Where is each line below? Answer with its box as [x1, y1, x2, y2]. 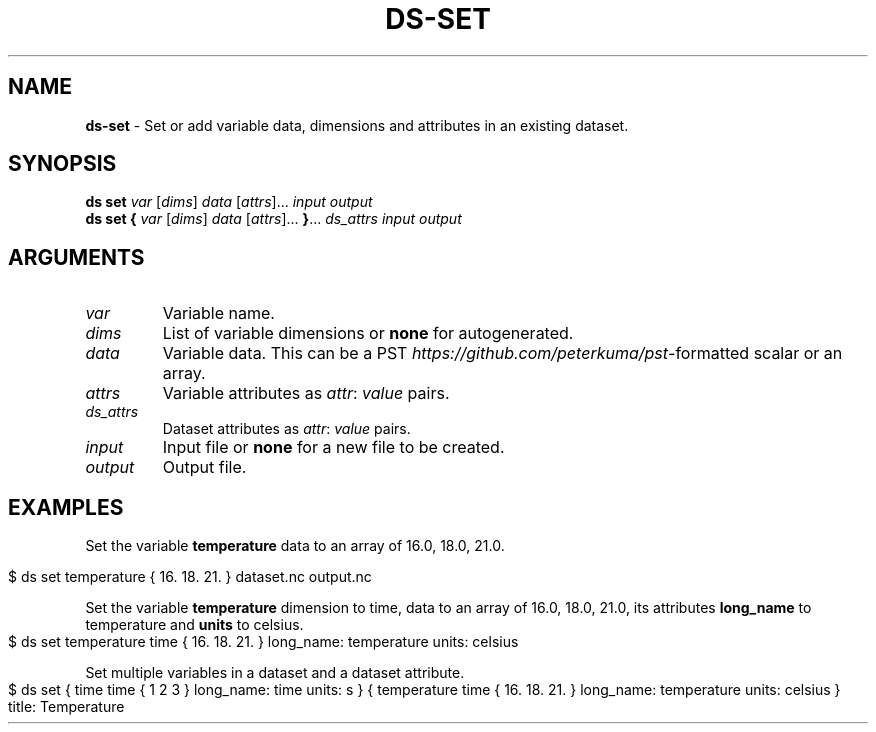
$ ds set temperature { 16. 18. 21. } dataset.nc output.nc [8, 568, 372, 586]
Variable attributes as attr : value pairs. [162, 383, 450, 404]
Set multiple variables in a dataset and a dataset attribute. [85, 664, 465, 682]
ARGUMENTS [8, 244, 145, 270]
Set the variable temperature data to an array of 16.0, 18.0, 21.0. [85, 537, 505, 555]
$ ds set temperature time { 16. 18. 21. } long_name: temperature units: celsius [8, 633, 519, 651]
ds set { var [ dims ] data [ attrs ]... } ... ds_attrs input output [85, 210, 462, 228]
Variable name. [162, 303, 275, 324]
